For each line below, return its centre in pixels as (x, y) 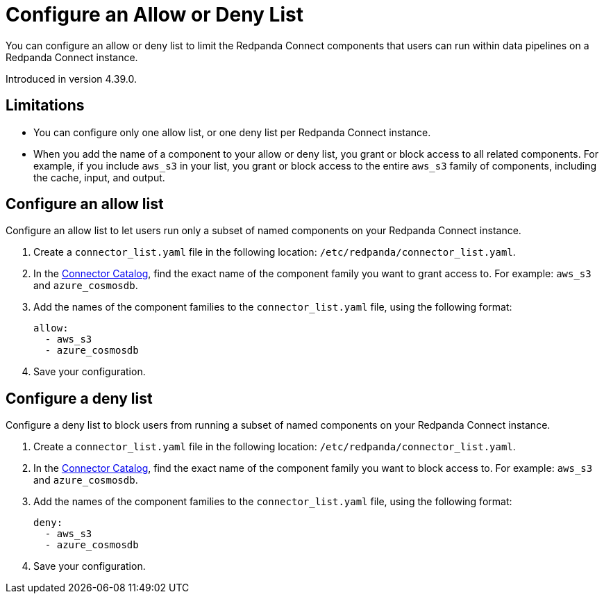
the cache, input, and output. (99, 177)
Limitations (45, 106)
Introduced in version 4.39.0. (71, 79)
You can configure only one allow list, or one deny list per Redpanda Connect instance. (232, 132)
